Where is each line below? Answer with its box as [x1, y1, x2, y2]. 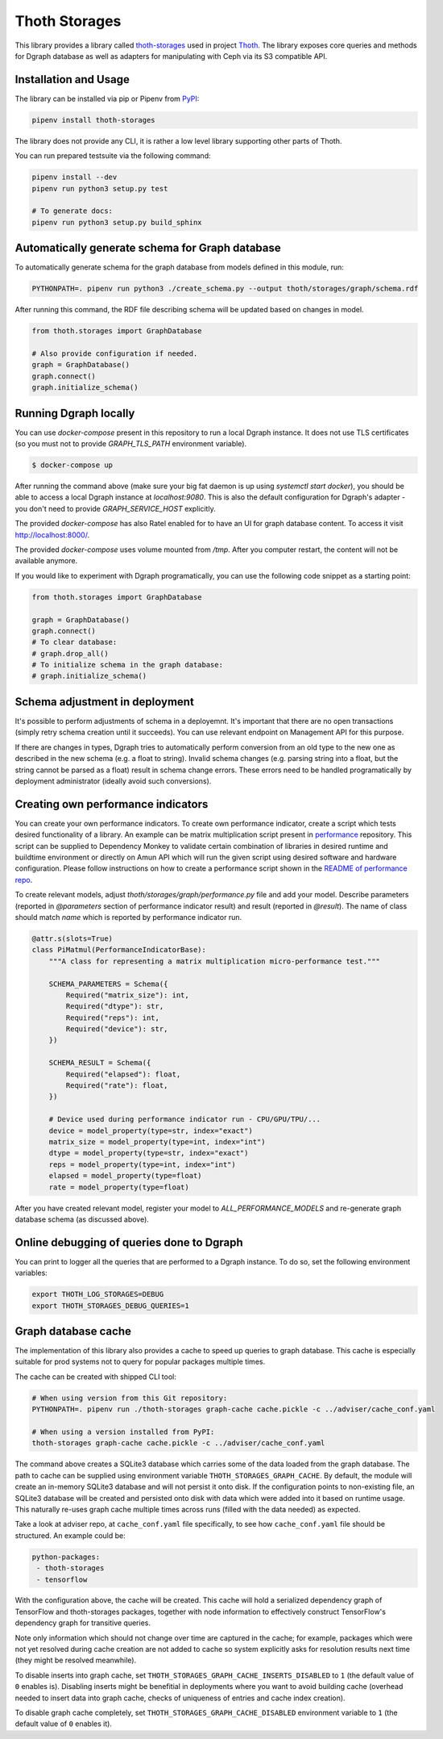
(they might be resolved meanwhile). [14, 1655, 137, 1666]
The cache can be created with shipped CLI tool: [14, 1372, 176, 1382]
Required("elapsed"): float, [65, 1069, 181, 1079]
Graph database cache [14, 1324, 132, 1338]
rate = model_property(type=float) [48, 1182, 189, 1192]
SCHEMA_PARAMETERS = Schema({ [48, 979, 168, 989]
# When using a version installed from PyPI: [31, 1428, 215, 1436]
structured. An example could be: [14, 1530, 126, 1540]
